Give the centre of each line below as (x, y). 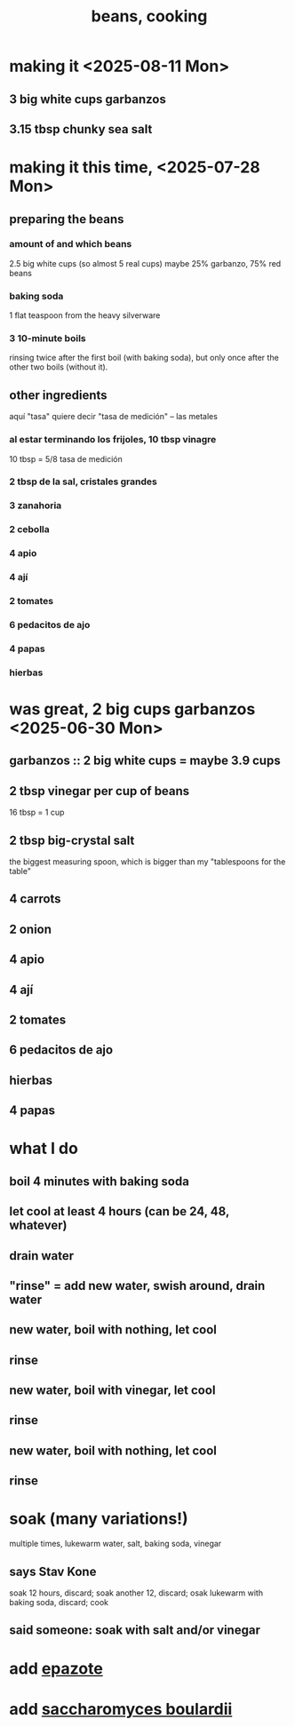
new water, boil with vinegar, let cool (112, 1391)
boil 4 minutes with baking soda (99, 1181)
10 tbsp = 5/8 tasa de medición (66, 458)
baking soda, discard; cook (59, 1603)
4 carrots (35, 899)
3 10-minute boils (48, 338)
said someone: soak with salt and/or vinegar (135, 1631)
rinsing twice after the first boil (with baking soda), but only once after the (144, 358)
